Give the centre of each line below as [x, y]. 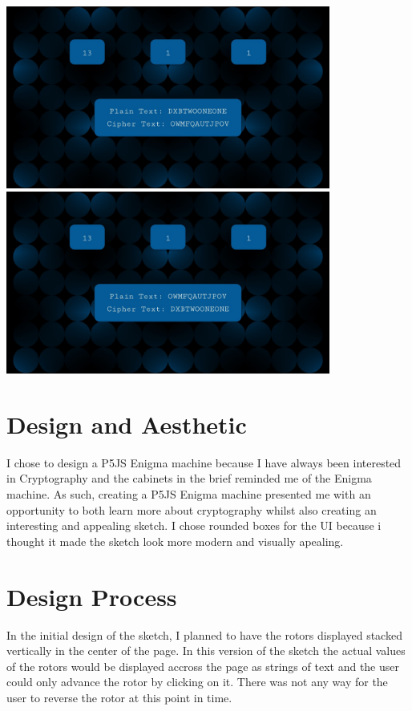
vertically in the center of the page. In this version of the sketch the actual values [206, 650]
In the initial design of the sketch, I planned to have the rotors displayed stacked [204, 634]
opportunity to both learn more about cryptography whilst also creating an [192, 509]
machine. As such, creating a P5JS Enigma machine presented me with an [189, 494]
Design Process [92, 596]
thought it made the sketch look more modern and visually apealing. [175, 541]
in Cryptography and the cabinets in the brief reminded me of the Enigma [189, 478]
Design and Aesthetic [127, 424]
